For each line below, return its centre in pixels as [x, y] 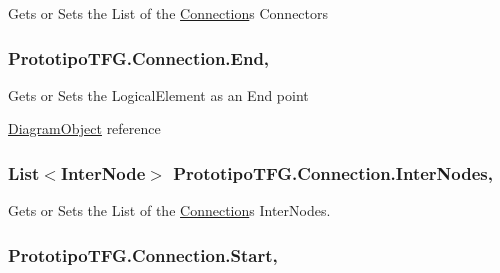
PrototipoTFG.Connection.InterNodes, [333, 172]
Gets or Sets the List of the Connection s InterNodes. [169, 210]
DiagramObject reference [84, 128]
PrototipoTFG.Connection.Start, [143, 254]
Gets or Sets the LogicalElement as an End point [158, 94]
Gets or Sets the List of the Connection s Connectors [168, 13]
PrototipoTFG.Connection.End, [139, 57]
